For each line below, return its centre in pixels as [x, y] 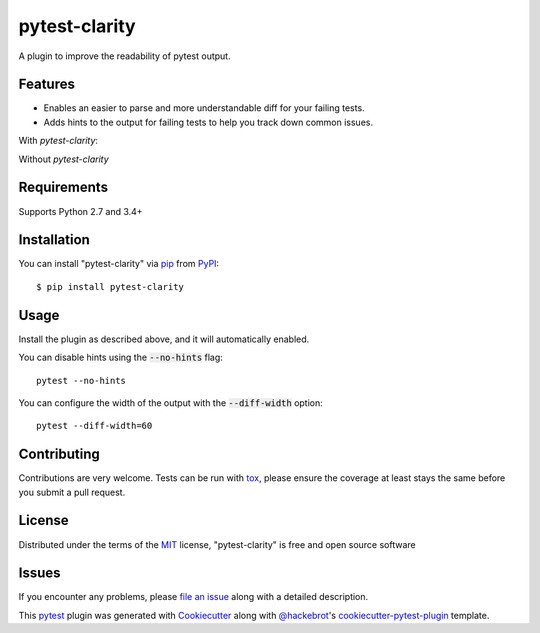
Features [46, 84]
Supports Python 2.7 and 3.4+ [81, 211]
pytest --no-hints [81, 380]
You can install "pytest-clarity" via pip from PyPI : [119, 264]
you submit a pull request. [72, 492]
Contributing [59, 454]
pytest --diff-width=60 [94, 426]
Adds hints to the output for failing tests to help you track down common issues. [208, 122]
